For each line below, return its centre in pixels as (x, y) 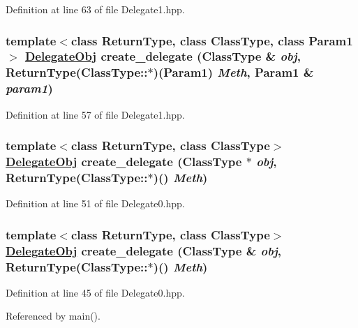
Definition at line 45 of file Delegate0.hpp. (95, 292)
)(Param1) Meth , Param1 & (233, 72)
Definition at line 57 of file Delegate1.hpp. (95, 114)
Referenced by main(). (53, 316)
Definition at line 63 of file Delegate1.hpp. (95, 9)
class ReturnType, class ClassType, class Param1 (212, 40)
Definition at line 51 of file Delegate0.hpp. (95, 203)
